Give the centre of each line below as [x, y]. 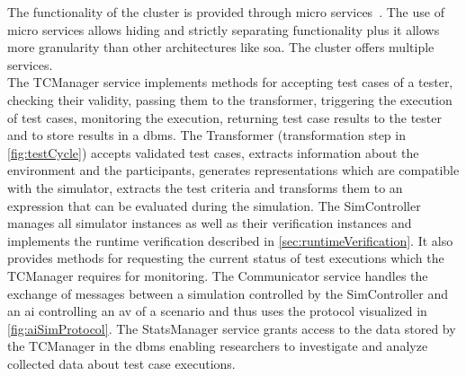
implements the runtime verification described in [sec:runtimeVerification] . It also [230, 240]
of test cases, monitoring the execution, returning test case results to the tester [224, 117]
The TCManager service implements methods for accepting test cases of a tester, [230, 82]
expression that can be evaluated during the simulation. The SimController [214, 205]
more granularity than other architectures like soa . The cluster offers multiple [221, 47]
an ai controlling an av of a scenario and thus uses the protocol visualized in [217, 311]
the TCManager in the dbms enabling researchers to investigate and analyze [218, 346]
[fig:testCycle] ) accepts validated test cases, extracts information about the [213, 152]
